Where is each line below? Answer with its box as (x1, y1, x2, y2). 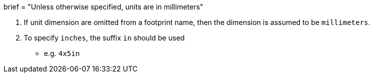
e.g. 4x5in (44, 49, 80, 57)
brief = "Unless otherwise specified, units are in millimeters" (4, 2, 203, 11)
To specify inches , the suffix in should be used (24, 33, 185, 42)
